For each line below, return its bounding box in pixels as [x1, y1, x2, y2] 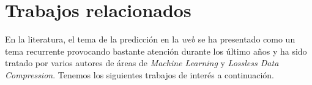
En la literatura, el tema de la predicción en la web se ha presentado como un [5, 33, 295, 46]
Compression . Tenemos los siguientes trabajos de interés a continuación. [5, 68, 274, 81]
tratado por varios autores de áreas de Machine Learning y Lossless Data [5, 56, 279, 69]
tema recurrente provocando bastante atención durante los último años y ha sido [5, 44, 307, 57]
